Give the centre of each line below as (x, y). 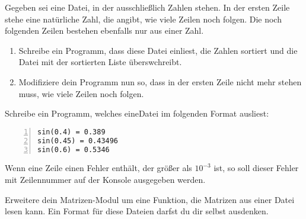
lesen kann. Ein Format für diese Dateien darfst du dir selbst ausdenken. (137, 211)
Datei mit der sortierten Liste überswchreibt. (100, 62)
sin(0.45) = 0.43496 (78, 141)
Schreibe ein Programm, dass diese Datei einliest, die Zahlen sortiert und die (158, 50)
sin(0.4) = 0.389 (71, 132)
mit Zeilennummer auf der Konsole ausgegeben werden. (105, 179)
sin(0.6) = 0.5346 (74, 149)
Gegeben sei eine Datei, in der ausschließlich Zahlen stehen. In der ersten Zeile (147, 7)
